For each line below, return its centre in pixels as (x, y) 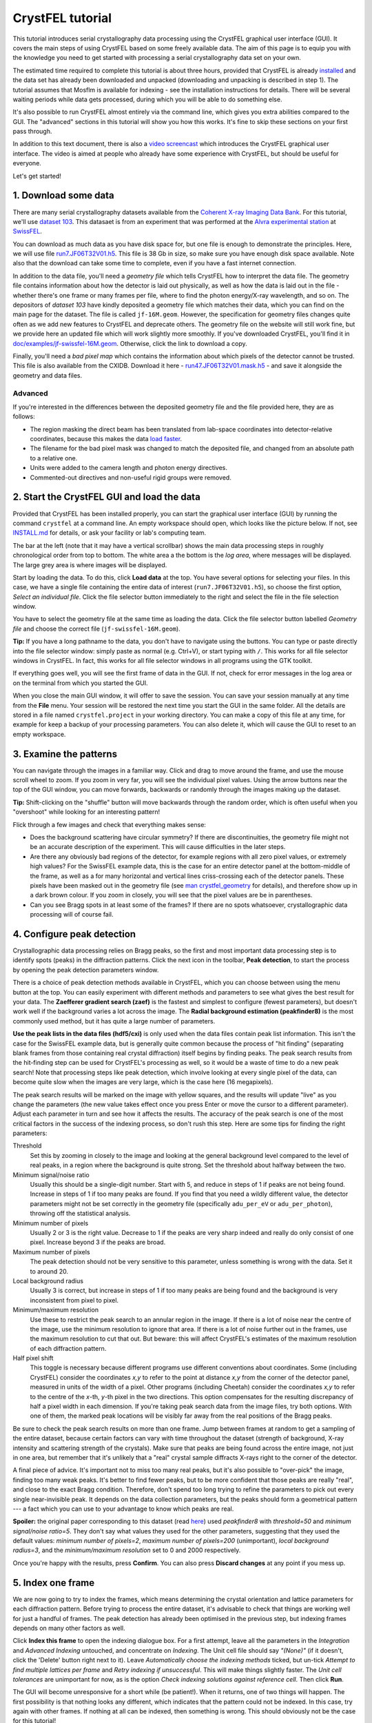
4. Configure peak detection (74, 934)
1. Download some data (63, 195)
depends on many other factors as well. (69, 1628)
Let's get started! (37, 176)
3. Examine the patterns (65, 754)
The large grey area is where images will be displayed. (90, 564)
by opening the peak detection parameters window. (86, 970)
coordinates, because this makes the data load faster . (106, 439)
